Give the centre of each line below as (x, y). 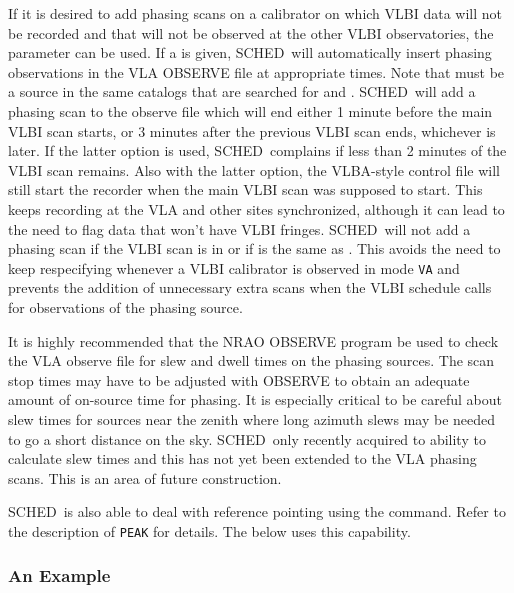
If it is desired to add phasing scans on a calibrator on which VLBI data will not (255, 13)
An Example (59, 575)
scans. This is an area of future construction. (145, 477)
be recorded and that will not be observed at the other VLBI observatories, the (251, 32)
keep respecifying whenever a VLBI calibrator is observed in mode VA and (234, 267)
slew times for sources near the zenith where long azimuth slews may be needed (252, 418)
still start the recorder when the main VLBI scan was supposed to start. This (245, 189)
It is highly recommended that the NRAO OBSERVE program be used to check (253, 340)
